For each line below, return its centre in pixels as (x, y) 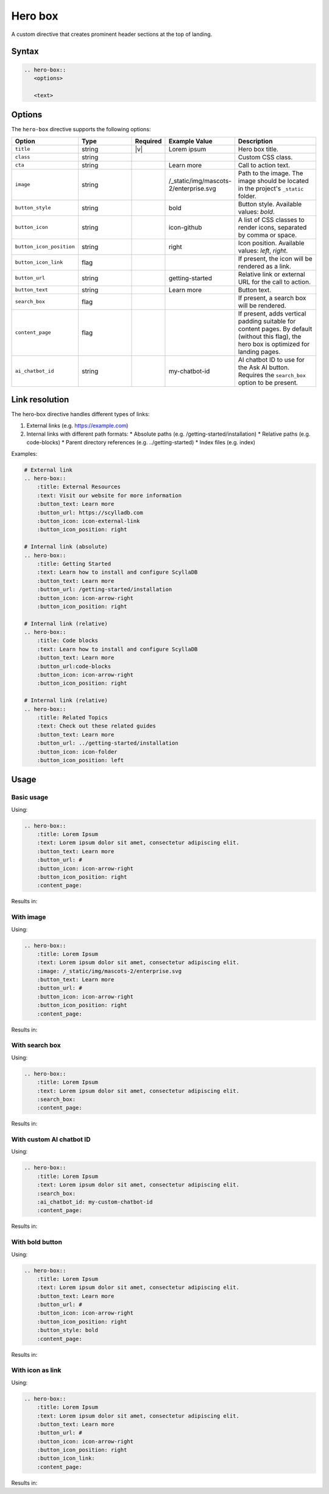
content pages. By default (275, 328)
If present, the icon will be (275, 258)
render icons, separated (272, 227)
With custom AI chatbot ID (51, 1139)
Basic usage (30, 798)
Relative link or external (271, 274)
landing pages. (259, 352)
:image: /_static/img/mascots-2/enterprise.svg (109, 971)
